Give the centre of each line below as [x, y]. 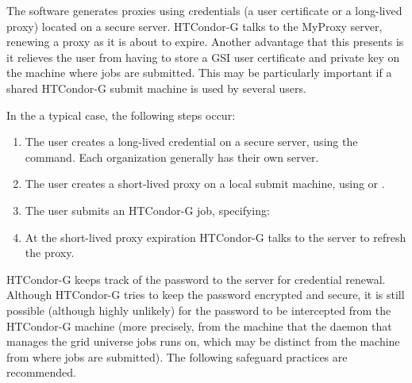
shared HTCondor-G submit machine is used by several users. [156, 88]
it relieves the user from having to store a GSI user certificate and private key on [203, 57]
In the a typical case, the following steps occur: [121, 115]
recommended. [41, 372]
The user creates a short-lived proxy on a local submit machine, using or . [205, 184]
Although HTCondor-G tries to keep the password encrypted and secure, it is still [206, 295]
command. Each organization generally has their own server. [172, 157]
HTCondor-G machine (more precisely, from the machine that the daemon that [199, 326]
